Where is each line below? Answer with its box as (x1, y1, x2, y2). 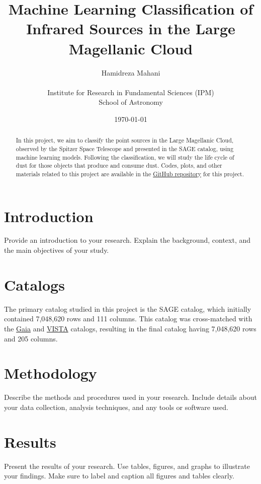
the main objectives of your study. (4, 245, 109, 255)
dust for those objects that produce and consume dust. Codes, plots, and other (16, 161, 222, 170)
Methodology (4, 363, 97, 383)
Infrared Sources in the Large (26, 18, 235, 39)
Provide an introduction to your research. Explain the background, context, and (4, 235, 250, 245)
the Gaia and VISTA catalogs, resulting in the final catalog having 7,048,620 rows (4, 323, 256, 333)
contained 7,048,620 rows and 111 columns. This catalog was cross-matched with (4, 313, 252, 324)
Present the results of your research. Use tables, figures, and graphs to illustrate (4, 460, 250, 471)
